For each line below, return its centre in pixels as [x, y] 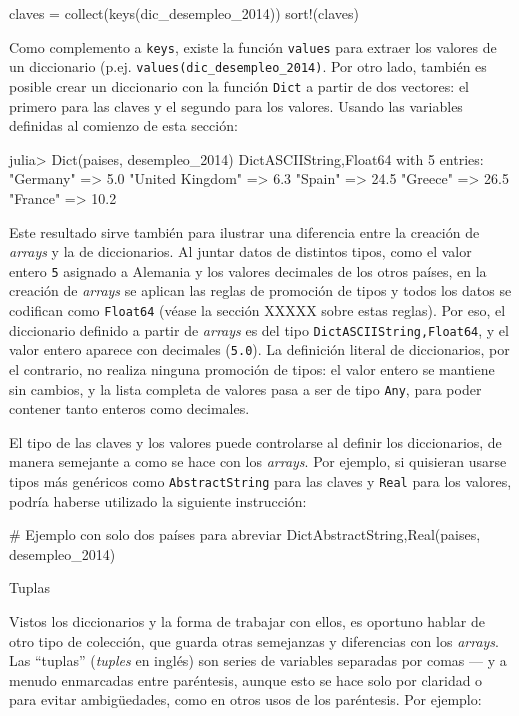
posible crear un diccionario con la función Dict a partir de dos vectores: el [239, 85]
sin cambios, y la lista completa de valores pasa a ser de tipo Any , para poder [245, 388]
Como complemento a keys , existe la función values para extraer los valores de [253, 46]
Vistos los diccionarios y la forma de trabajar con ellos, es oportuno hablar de [247, 621]
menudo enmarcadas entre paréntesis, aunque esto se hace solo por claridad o [246, 679]
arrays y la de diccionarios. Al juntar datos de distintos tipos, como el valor [240, 251]
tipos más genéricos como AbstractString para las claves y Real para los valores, [260, 480]
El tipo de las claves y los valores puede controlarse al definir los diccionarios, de [255, 441]
